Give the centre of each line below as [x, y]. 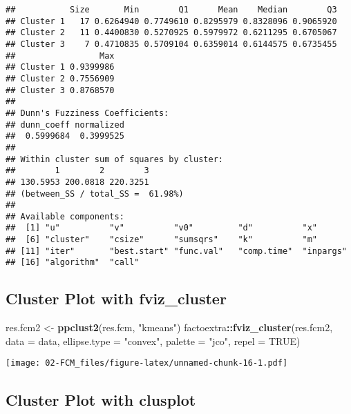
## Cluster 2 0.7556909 [60, 78]
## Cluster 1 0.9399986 [60, 67]
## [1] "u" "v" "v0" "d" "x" [162, 228]
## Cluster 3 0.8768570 [60, 90]
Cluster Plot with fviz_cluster [116, 298]
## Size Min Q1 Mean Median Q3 [171, 10]
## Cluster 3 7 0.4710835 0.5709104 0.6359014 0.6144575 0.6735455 [171, 44]
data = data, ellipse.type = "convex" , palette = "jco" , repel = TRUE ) [153, 341]
